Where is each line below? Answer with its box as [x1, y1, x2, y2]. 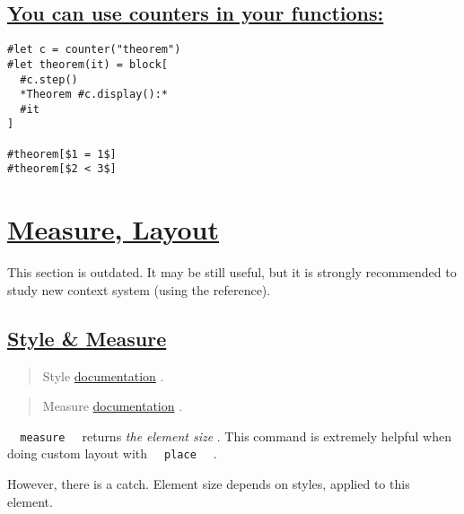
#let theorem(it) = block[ [7, 57, 168, 71]
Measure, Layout [7, 211, 220, 248]
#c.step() [20, 73, 78, 86]
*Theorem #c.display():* [20, 88, 168, 101]
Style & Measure [7, 324, 167, 352]
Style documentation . [42, 366, 164, 385]
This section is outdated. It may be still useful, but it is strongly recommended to [7, 263, 457, 282]
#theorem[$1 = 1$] [7, 147, 117, 161]
